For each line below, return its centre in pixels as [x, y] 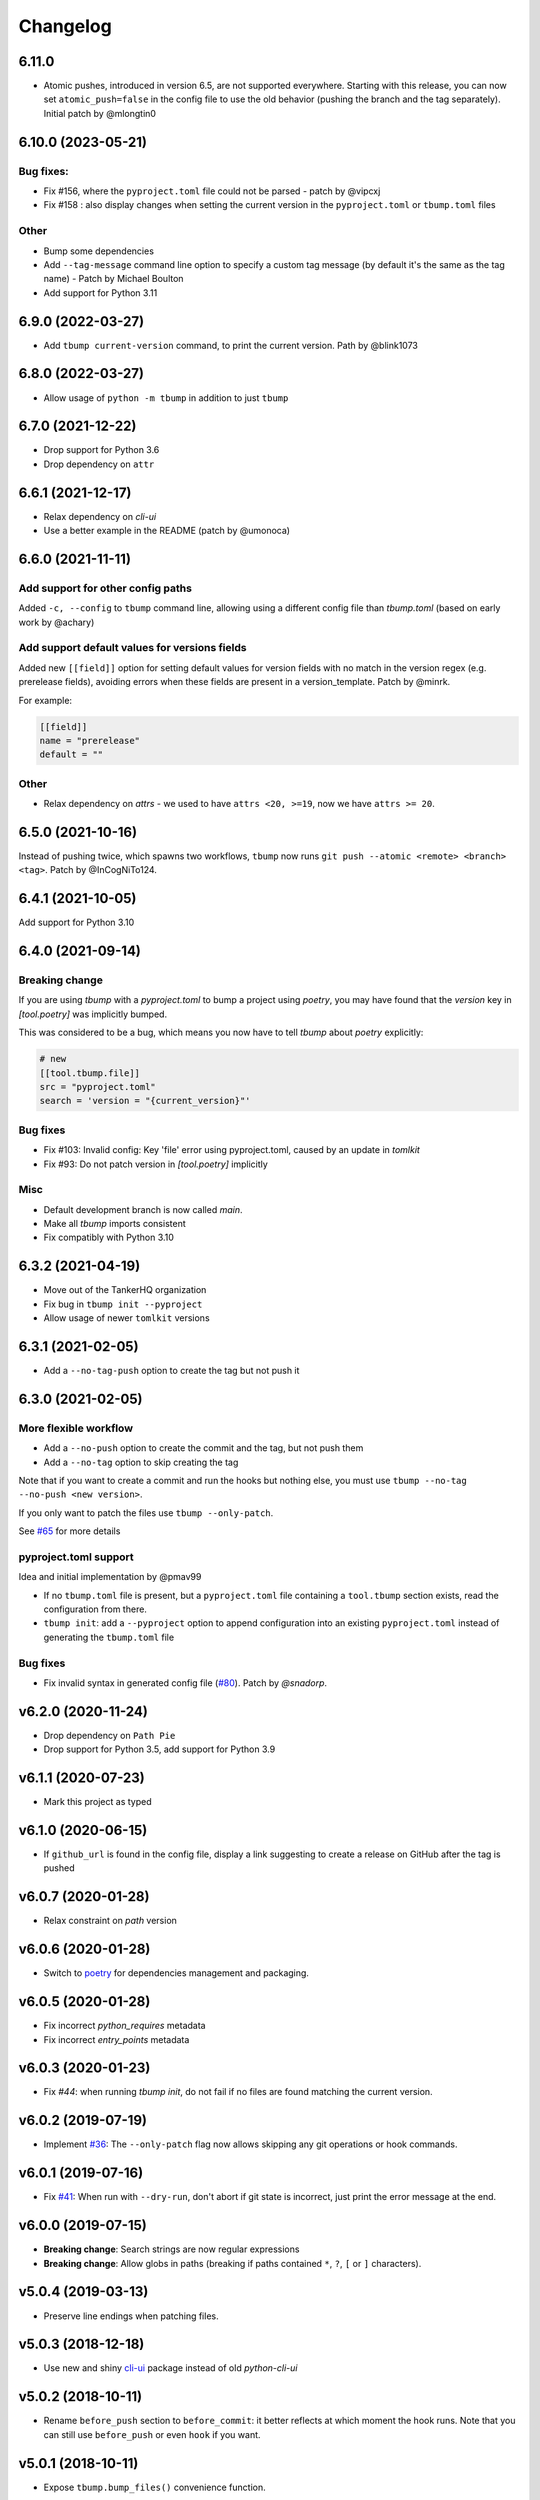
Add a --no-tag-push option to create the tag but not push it [171, 1371]
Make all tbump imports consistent [114, 1224]
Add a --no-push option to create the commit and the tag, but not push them [203, 1448]
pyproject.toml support [76, 1557]
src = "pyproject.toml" [98, 1086]
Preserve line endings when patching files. [131, 2316]
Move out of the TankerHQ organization [125, 1290]
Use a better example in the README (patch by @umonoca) [166, 531]
